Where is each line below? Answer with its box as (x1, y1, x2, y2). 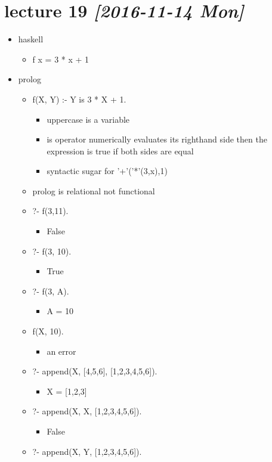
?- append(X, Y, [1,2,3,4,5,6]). (32, 445, 142, 457)
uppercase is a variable (47, 113, 130, 125)
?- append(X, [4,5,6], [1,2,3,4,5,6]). (32, 365, 157, 377)
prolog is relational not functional (32, 184, 155, 197)
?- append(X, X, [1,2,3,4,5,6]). (32, 405, 142, 417)
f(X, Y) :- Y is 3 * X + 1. (32, 92, 126, 105)
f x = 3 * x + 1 (32, 52, 89, 65)
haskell (18, 33, 44, 45)
